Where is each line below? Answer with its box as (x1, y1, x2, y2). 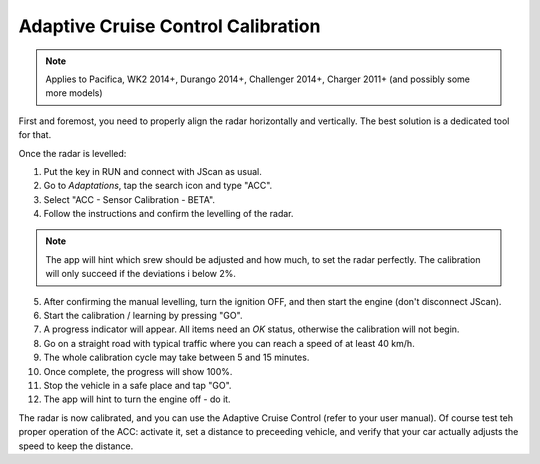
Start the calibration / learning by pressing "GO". (43, 310, 243, 322)
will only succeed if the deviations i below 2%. (45, 268, 237, 280)
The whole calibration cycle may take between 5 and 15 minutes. (43, 351, 310, 364)
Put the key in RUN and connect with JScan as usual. (43, 165, 262, 177)
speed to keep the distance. (18, 440, 134, 452)
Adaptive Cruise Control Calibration (18, 15, 321, 37)
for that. (18, 129, 52, 141)
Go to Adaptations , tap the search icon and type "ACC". (43, 180, 273, 192)
